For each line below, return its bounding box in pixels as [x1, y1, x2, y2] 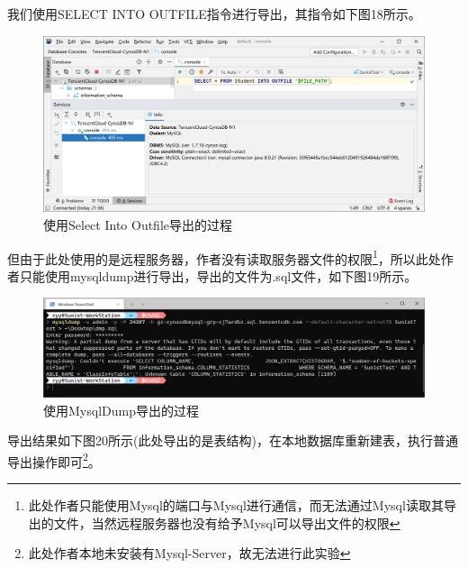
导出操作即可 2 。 [7, 449, 101, 471]
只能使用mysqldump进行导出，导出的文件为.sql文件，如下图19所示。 [19, 266, 418, 285]
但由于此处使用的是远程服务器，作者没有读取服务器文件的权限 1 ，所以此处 [7, 246, 441, 268]
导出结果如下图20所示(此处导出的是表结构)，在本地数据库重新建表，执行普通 [7, 431, 458, 450]
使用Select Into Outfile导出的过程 [43, 215, 232, 234]
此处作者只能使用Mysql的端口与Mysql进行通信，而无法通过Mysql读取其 [28, 496, 444, 515]
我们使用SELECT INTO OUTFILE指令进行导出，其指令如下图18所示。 [7, 5, 421, 23]
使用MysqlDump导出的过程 [43, 400, 199, 419]
